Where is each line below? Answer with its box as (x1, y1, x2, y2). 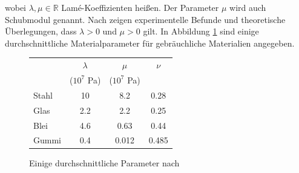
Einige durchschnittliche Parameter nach (29, 157, 180, 169)
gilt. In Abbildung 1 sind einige (143, 25, 259, 38)
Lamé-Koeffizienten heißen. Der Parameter (61, 1, 219, 13)
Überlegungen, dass (5, 25, 77, 38)
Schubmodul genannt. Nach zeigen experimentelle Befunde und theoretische (5, 13, 286, 25)
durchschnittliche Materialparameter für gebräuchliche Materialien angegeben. (5, 36, 295, 49)
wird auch (229, 1, 266, 13)
